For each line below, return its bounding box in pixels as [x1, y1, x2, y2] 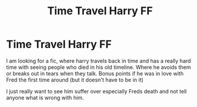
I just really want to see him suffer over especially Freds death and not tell [6, 87, 187, 95]
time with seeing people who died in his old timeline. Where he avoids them [6, 64, 192, 71]
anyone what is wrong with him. [6, 94, 85, 101]
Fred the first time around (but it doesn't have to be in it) [6, 76, 144, 83]
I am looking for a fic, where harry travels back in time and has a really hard [6, 57, 192, 64]
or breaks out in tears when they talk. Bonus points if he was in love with [6, 70, 184, 77]
